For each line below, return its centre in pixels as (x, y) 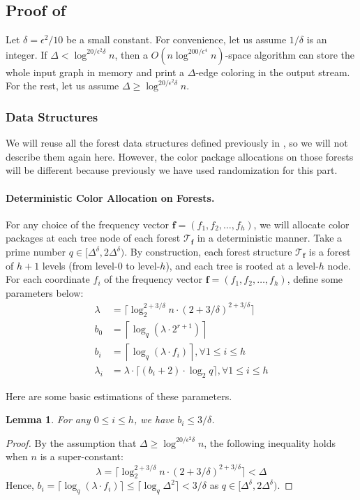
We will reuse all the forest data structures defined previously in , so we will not (177, 143)
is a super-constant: (82, 456)
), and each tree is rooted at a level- (242, 265)
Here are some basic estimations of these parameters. (119, 396)
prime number (36, 252)
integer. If (27, 54)
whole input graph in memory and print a (95, 72)
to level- (143, 265)
